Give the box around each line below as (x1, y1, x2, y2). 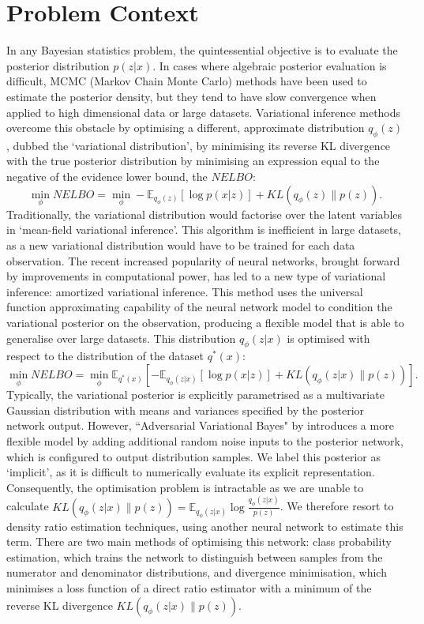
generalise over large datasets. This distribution (6, 329, 236, 346)
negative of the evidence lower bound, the (6, 168, 208, 185)
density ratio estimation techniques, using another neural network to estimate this (6, 517, 403, 534)
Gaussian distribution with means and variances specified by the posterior (6, 401, 365, 418)
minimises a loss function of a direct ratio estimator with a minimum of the (6, 580, 372, 596)
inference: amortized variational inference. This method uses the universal (6, 283, 363, 299)
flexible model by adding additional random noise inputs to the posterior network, (6, 433, 403, 449)
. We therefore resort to (280, 498, 394, 514)
